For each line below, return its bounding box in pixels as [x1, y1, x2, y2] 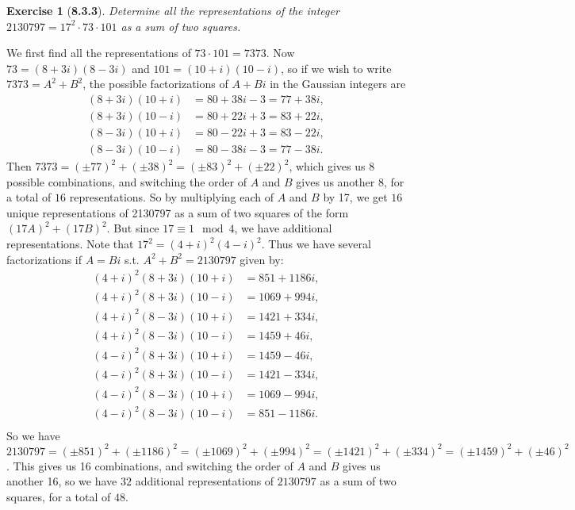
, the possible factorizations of [82, 75, 228, 92]
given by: [240, 251, 284, 267]
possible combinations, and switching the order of [6, 173, 247, 190]
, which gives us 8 [289, 158, 375, 174]
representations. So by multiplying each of [69, 189, 274, 205]
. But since [106, 220, 159, 236]
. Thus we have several [261, 236, 371, 252]
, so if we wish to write [280, 59, 392, 76]
